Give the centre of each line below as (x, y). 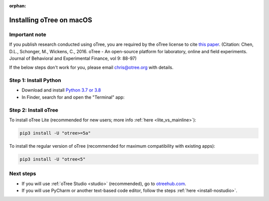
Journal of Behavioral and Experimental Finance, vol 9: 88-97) (73, 58)
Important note (28, 34)
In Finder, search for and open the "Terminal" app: (73, 97)
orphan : (18, 6)
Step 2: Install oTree (34, 110)
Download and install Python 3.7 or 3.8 (62, 90)
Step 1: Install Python (35, 81)
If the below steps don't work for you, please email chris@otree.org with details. (91, 68)
